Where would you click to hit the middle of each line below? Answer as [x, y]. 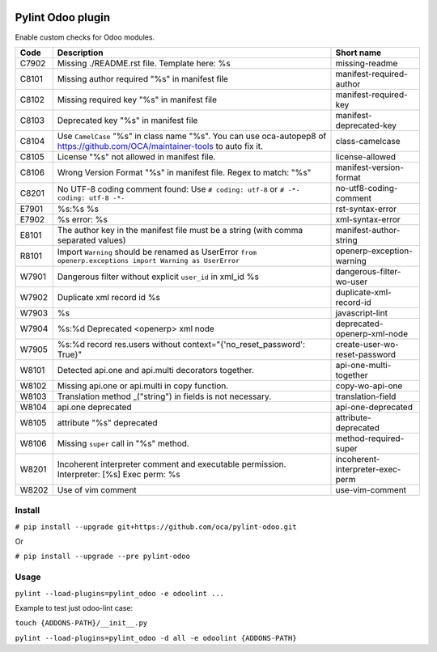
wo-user [352, 282]
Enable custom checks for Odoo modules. [85, 37]
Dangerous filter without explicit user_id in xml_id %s [158, 277]
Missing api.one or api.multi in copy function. [143, 386]
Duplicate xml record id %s [109, 297]
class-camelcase [368, 141]
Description [80, 53]
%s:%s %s [78, 209]
